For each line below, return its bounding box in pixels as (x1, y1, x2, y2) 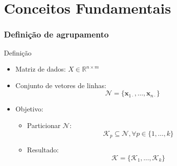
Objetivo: (15, 104, 43, 114)
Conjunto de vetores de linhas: (15, 80, 106, 90)
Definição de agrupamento (4, 28, 109, 40)
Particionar (27, 120, 60, 130)
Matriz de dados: (15, 64, 66, 74)
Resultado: (27, 145, 59, 155)
